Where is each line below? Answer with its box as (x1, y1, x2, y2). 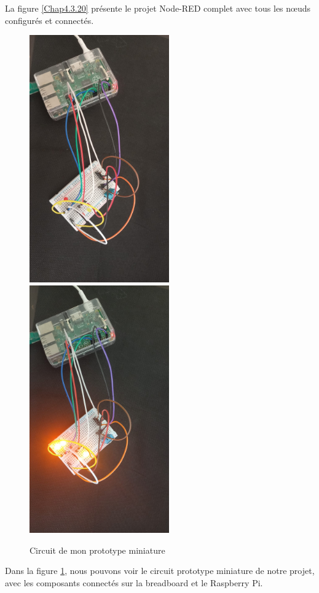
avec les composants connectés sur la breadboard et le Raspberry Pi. (5, 576, 263, 589)
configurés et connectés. (5, 14, 94, 26)
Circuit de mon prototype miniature (30, 543, 165, 556)
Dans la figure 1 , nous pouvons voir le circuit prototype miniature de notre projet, (5, 564, 315, 577)
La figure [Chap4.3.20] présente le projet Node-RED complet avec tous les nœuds (5, 2, 311, 14)
